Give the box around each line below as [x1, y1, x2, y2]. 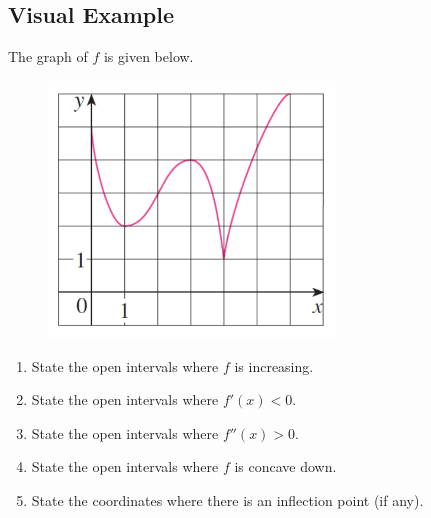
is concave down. [234, 456, 337, 477]
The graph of [8, 46, 88, 67]
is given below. [103, 46, 194, 67]
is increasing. [234, 355, 314, 376]
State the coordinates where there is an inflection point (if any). [31, 490, 424, 510]
